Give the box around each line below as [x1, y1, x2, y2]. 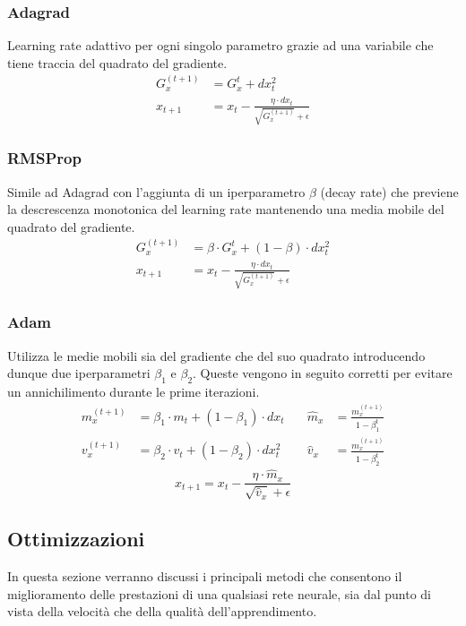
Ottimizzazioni [7, 525, 145, 553]
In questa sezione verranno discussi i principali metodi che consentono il [7, 566, 402, 585]
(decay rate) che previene [320, 182, 459, 201]
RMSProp [7, 147, 82, 169]
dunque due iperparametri [7, 364, 151, 382]
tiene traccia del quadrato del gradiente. [7, 53, 228, 72]
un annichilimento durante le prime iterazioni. [7, 382, 260, 401]
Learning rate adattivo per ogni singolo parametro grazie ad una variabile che [7, 36, 434, 55]
